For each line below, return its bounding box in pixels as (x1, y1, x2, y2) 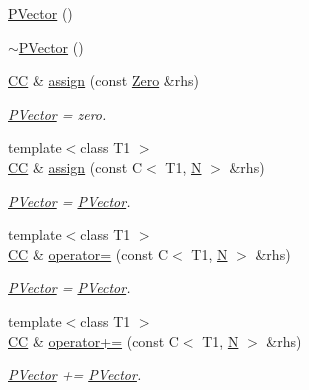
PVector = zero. (8, 103, 107, 124)
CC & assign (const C (8, 156, 142, 177)
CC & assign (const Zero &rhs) (8, 70, 199, 91)
